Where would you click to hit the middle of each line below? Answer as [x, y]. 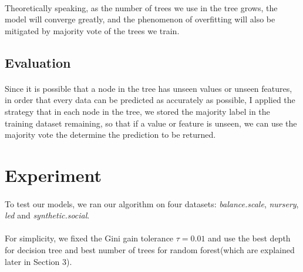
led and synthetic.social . [47, 215]
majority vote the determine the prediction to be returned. [110, 135]
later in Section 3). [38, 261]
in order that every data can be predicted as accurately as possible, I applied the [150, 100]
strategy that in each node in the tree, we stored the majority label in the [137, 111]
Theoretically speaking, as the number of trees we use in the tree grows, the [141, 7]
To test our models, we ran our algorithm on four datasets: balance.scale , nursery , [152, 203]
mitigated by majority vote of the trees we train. [92, 30]
